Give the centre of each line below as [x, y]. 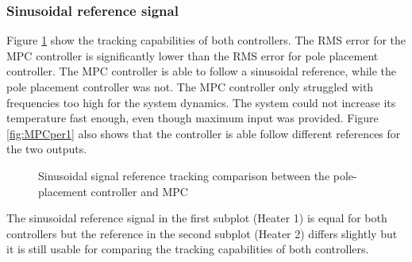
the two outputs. [47, 149]
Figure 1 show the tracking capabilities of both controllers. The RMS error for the [206, 40]
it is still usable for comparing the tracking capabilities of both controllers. [188, 249]
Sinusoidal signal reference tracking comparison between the [184, 175]
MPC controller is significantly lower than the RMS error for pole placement [193, 55]
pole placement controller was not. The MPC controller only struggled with [190, 87]
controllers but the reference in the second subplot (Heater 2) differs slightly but [202, 233]
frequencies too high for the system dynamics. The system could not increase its [201, 102]
